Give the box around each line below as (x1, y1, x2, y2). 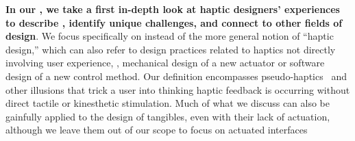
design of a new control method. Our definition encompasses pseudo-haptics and (5, 68, 347, 83)
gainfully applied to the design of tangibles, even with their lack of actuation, (5, 109, 330, 123)
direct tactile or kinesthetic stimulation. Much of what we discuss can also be (5, 96, 330, 110)
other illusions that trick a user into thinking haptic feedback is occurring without (5, 82, 350, 97)
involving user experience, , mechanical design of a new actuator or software (5, 55, 325, 70)
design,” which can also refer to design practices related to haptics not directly (5, 42, 336, 56)
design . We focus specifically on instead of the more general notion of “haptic (5, 29, 334, 43)
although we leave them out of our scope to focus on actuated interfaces (5, 123, 308, 137)
